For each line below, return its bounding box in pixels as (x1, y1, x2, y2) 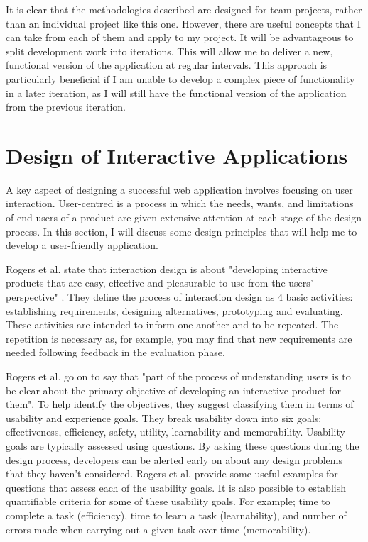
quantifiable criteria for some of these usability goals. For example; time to (6, 494, 330, 509)
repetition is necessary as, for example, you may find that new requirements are (6, 331, 352, 345)
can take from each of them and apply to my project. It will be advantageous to (6, 30, 354, 45)
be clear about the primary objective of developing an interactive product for (6, 382, 341, 397)
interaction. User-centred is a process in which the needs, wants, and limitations (6, 196, 354, 211)
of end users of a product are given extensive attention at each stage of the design (6, 210, 362, 225)
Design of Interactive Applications (6, 140, 348, 170)
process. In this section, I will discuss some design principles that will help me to (6, 223, 357, 238)
